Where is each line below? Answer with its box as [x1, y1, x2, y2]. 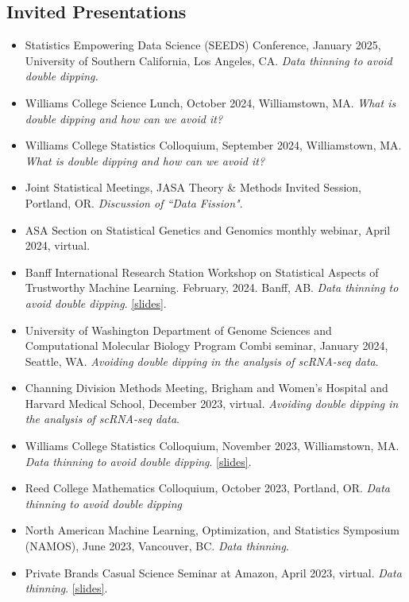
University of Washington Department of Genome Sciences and [25, 321, 332, 338]
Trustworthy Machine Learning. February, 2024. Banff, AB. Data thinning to [25, 279, 399, 296]
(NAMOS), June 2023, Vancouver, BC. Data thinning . [25, 538, 289, 554]
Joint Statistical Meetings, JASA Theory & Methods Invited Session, [25, 179, 361, 196]
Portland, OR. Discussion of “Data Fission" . [25, 194, 243, 211]
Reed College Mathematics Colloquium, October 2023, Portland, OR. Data [25, 480, 391, 496]
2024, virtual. [25, 237, 91, 254]
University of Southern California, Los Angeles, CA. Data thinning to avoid [25, 52, 392, 68]
